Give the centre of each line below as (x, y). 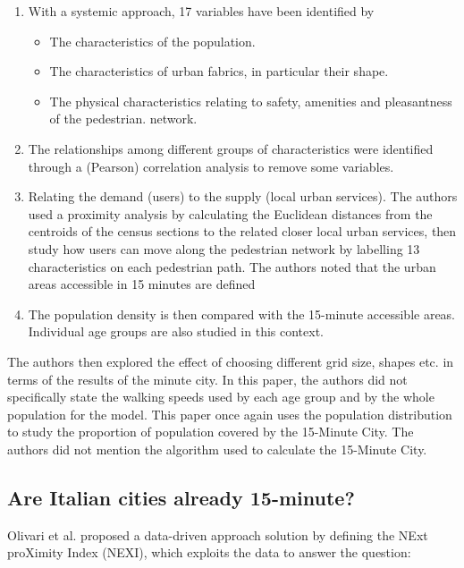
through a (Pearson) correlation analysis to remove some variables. (211, 166)
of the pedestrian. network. (123, 119)
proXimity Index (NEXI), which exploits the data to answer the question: (209, 552)
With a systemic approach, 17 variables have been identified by (201, 11)
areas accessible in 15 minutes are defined (142, 284)
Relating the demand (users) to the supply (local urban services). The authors (243, 196)
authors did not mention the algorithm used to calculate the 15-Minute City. (217, 449)
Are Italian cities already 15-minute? (181, 497)
